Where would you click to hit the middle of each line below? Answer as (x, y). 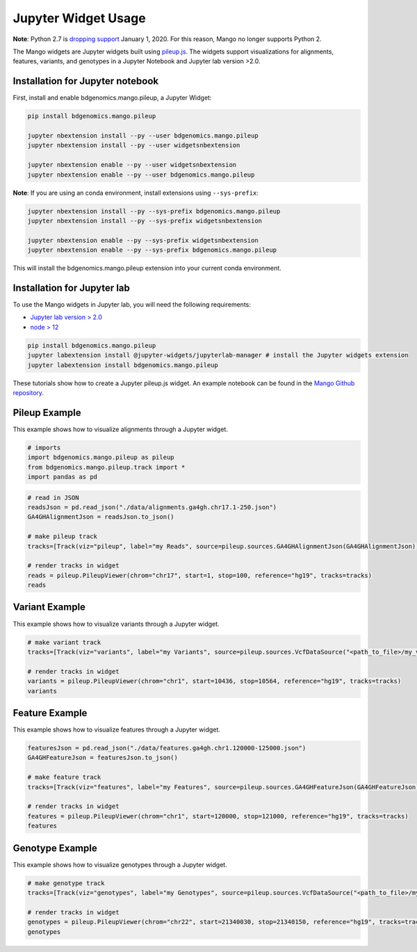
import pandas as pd (62, 477)
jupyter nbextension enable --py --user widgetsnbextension (132, 165)
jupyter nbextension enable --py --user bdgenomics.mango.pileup (141, 175)
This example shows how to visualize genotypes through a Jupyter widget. (120, 864)
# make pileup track (62, 536)
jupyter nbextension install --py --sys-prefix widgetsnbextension (145, 220)
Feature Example (50, 713)
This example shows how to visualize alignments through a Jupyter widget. (121, 429)
